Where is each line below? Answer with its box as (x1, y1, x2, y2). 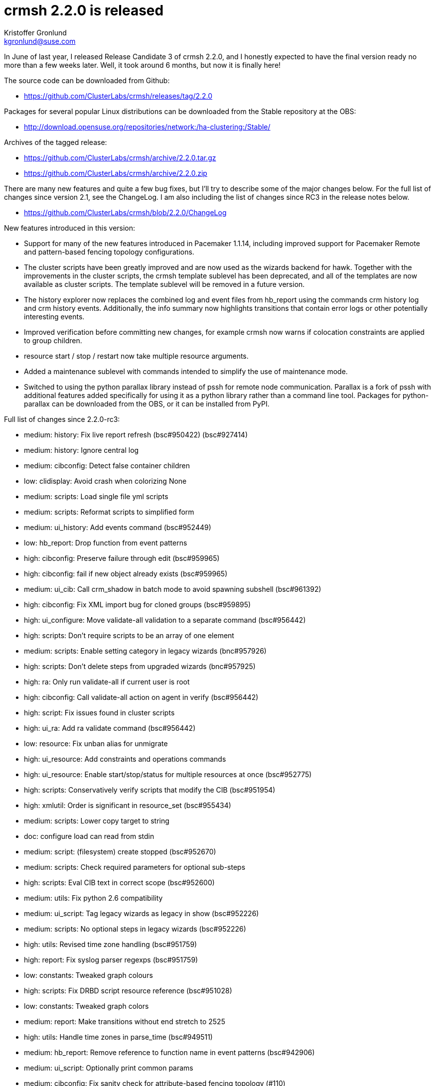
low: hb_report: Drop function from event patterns (24, 538, 187, 547)
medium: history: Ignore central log (24, 445, 139, 454)
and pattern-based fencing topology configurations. (24, 247, 194, 256)
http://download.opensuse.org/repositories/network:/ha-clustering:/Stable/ (24, 122, 271, 131)
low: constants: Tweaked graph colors (24, 1001, 149, 1010)
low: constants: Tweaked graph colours (24, 970, 153, 979)
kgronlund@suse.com (4, 36, 76, 45)
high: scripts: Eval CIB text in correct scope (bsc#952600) (24, 878, 215, 887)
